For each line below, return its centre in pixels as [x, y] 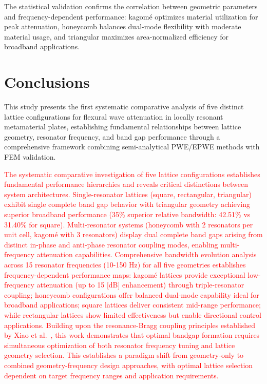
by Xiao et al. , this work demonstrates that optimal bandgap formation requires [132, 335]
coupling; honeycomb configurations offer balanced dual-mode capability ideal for [132, 294]
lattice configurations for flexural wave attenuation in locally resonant [114, 116]
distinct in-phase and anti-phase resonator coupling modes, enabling [111, 244]
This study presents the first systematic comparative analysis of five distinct [124, 107]
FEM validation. [30, 157]
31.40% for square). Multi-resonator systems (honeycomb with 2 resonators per [129, 224]
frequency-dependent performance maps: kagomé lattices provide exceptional [125, 274]
